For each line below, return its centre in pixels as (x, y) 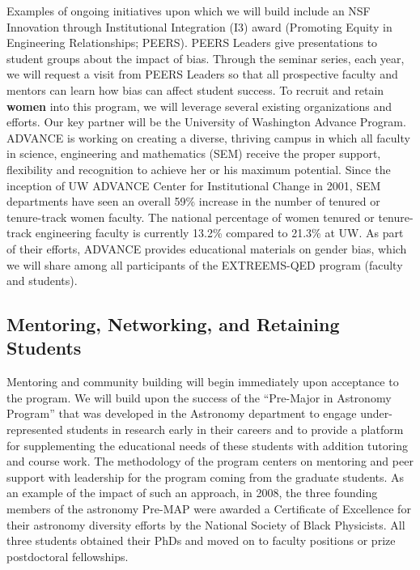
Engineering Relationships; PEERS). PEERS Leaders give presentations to (192, 43)
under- (376, 413)
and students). (42, 281)
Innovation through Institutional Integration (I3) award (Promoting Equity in (199, 26)
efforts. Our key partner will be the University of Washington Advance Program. (206, 122)
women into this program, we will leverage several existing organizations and (199, 106)
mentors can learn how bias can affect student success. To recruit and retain (195, 89)
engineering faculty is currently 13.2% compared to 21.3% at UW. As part (219, 233)
